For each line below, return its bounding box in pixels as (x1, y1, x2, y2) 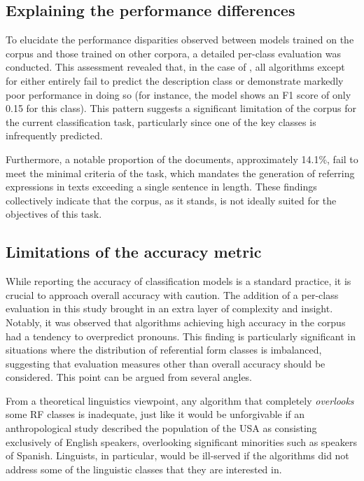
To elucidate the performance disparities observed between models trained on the (6, 32, 354, 47)
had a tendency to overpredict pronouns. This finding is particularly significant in (6, 328, 356, 343)
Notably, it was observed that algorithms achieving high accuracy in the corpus (6, 314, 346, 329)
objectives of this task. (6, 207, 102, 221)
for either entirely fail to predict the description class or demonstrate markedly (6, 73, 344, 88)
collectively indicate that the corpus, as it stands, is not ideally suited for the (6, 193, 337, 207)
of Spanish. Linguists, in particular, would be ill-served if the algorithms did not (6, 448, 349, 463)
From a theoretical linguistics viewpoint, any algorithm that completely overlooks (6, 393, 354, 407)
